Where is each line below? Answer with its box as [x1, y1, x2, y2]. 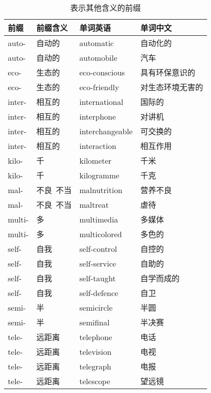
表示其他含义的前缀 [70, 2, 141, 13]
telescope [79, 375, 110, 387]
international [79, 96, 123, 107]
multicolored [79, 228, 122, 240]
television [79, 345, 112, 357]
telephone [79, 331, 112, 343]
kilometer [79, 154, 112, 166]
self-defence [79, 287, 118, 298]
